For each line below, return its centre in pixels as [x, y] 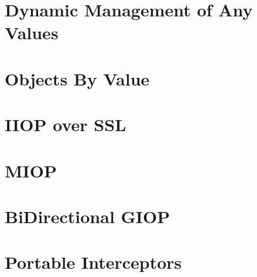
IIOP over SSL [66, 124]
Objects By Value [77, 78]
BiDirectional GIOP [88, 216]
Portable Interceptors [93, 262]
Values [32, 33]
